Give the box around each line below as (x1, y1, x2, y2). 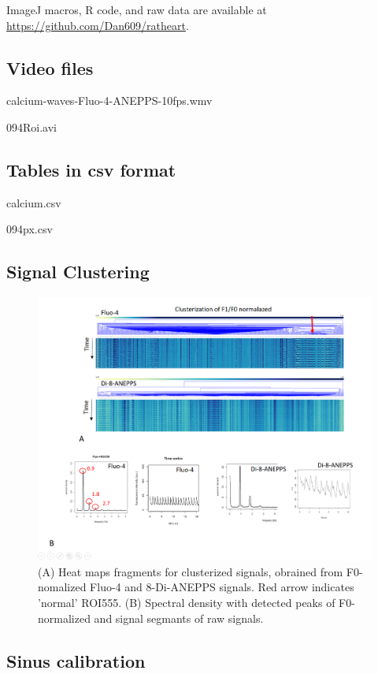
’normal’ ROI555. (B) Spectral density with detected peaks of (38, 594, 335, 610)
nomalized (38, 579, 87, 595)
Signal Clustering (6, 259, 150, 284)
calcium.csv (6, 194, 61, 210)
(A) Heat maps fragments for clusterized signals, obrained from (38, 563, 343, 579)
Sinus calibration (6, 648, 146, 672)
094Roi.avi (6, 118, 57, 135)
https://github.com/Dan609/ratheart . (6, 17, 189, 33)
